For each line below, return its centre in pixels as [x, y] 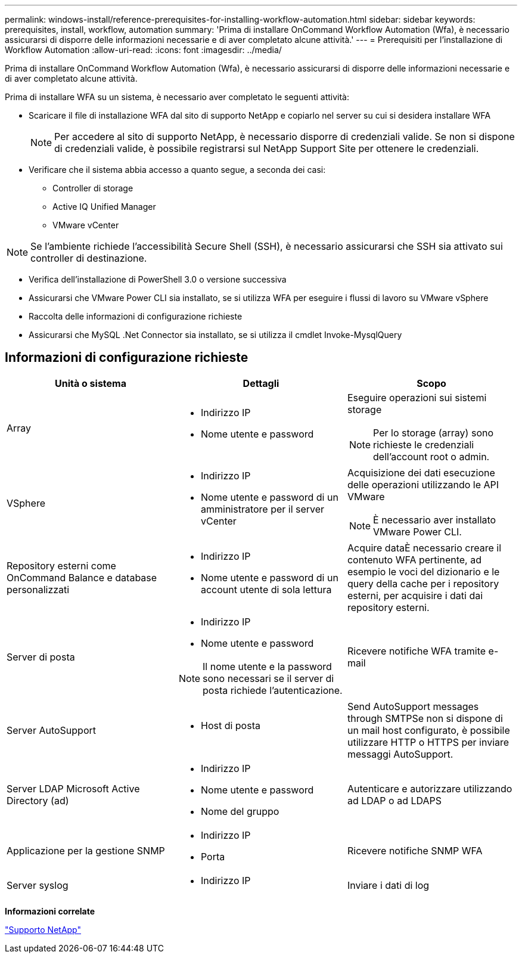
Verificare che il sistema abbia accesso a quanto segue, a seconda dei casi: [177, 170]
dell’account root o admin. [431, 456]
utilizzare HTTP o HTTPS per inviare [428, 742]
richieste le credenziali [424, 444]
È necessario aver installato [435, 520]
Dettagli [261, 383]
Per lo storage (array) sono [434, 433]
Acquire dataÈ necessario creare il [424, 548]
